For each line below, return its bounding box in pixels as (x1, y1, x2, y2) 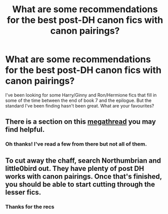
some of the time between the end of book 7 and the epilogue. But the (5, 97, 152, 103)
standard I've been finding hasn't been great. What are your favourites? (5, 102, 154, 109)
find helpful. (5, 125, 45, 134)
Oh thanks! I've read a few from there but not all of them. (5, 140, 147, 148)
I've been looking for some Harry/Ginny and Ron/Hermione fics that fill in (5, 92, 157, 98)
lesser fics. (5, 188, 41, 196)
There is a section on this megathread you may (5, 118, 156, 126)
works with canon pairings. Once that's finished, (5, 172, 162, 181)
